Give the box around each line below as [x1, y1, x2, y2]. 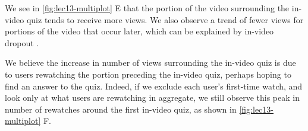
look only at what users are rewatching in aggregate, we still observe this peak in [5, 91, 300, 104]
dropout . [5, 36, 39, 49]
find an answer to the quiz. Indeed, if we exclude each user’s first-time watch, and [5, 79, 303, 92]
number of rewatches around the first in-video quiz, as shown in [5, 103, 237, 115]
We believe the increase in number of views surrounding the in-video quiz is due [5, 56, 296, 69]
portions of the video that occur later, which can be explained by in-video [5, 25, 274, 37]
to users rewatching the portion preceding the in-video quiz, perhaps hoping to [5, 68, 291, 80]
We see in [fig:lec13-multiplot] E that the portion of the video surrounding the [5, 2, 290, 14]
